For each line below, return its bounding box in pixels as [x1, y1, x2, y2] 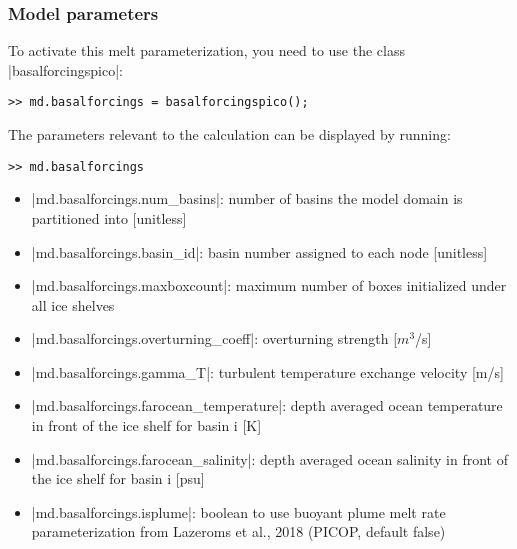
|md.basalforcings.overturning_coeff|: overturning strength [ [31, 328, 398, 349]
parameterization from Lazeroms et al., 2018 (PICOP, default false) [31, 521, 446, 542]
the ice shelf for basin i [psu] [31, 468, 205, 489]
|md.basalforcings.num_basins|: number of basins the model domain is [31, 188, 463, 209]
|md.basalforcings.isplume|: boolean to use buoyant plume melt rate [31, 501, 446, 522]
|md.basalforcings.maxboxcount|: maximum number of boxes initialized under [31, 275, 507, 296]
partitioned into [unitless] [31, 207, 187, 228]
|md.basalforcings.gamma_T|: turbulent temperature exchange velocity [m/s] [31, 361, 504, 382]
